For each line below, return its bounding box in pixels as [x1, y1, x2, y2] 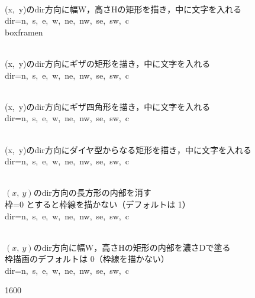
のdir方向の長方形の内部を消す [33, 186, 151, 199]
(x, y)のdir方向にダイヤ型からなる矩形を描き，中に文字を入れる [5, 143, 251, 156]
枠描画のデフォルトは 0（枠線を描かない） [5, 252, 169, 265]
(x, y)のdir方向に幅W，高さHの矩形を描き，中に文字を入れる [5, 2, 242, 15]
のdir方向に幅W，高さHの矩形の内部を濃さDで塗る [33, 241, 231, 253]
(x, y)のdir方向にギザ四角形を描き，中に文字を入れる [5, 100, 211, 112]
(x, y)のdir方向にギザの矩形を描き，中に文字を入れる [5, 57, 211, 69]
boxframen [5, 25, 43, 38]
